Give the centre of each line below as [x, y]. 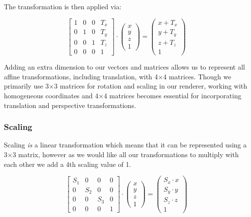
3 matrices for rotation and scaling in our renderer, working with [151, 86]
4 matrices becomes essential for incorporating [172, 95]
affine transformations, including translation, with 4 [81, 76]
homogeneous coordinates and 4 [51, 95]
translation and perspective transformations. [70, 105]
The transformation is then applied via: [63, 6]
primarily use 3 [27, 86]
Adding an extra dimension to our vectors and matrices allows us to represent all [125, 67]
